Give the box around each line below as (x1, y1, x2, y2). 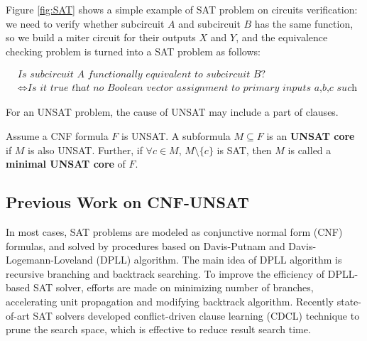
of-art (6, 308, 30, 323)
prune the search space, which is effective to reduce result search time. (6, 322, 311, 337)
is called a (287, 142, 332, 157)
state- (336, 293, 361, 308)
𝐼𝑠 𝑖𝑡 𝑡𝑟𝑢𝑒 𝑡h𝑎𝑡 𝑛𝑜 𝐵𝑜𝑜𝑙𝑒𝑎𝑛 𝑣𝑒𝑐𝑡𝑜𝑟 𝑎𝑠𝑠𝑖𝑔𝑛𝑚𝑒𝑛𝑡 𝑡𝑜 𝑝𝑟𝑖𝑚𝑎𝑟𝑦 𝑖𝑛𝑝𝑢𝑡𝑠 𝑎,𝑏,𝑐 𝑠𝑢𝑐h (27, 83, 357, 94)
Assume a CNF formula (6, 129, 109, 144)
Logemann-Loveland (6, 252, 93, 267)
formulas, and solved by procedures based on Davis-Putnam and (6, 238, 285, 253)
